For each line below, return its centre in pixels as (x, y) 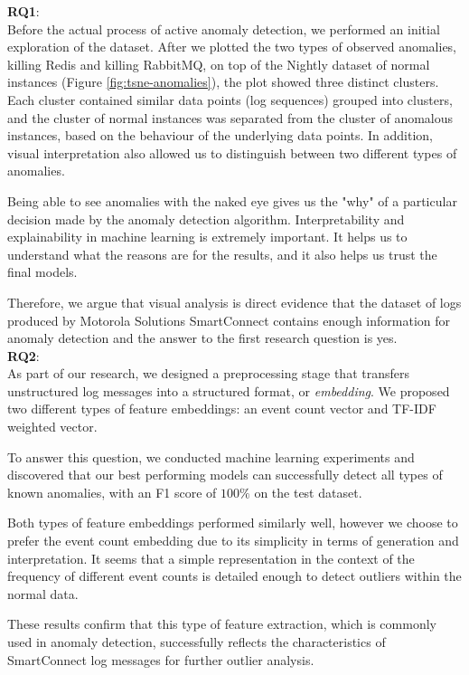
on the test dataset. (308, 492)
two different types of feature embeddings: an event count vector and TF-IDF (222, 409)
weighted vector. (52, 427)
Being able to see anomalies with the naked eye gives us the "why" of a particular (232, 200)
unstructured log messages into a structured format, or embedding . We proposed (229, 390)
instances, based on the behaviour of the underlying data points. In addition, (220, 135)
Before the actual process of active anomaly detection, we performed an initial (224, 29)
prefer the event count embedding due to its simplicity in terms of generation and (233, 541)
